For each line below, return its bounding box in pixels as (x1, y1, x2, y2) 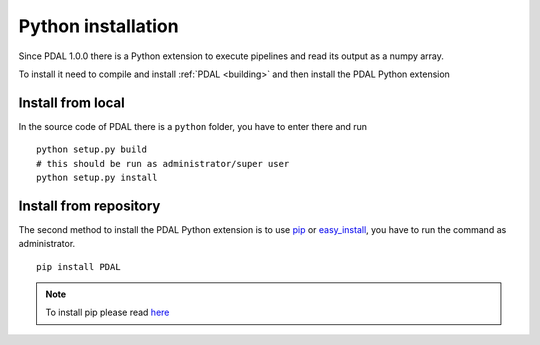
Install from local (18, 94, 125, 111)
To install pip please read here (45, 306, 170, 319)
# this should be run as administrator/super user (36, 158, 290, 169)
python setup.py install (36, 172, 158, 184)
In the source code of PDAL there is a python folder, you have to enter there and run (18, 120, 368, 132)
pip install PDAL (36, 261, 121, 272)
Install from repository (18, 197, 161, 214)
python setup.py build (36, 144, 148, 155)
